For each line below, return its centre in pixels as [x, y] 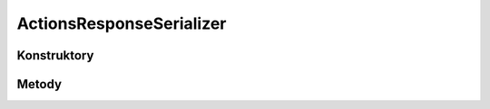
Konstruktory [55, 55]
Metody [39, 84]
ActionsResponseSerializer [122, 23]
